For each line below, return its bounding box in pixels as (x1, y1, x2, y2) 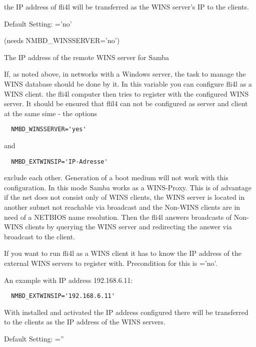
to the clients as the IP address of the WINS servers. (4, 316, 165, 327)
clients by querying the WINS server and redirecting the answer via (25, 221, 232, 232)
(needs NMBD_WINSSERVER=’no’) (4, 35, 120, 46)
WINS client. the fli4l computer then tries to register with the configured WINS (4, 88, 249, 99)
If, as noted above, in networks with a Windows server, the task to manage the (4, 69, 246, 79)
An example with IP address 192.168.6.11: (4, 274, 133, 285)
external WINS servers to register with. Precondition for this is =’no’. (4, 258, 217, 268)
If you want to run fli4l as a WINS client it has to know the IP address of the (4, 248, 242, 258)
